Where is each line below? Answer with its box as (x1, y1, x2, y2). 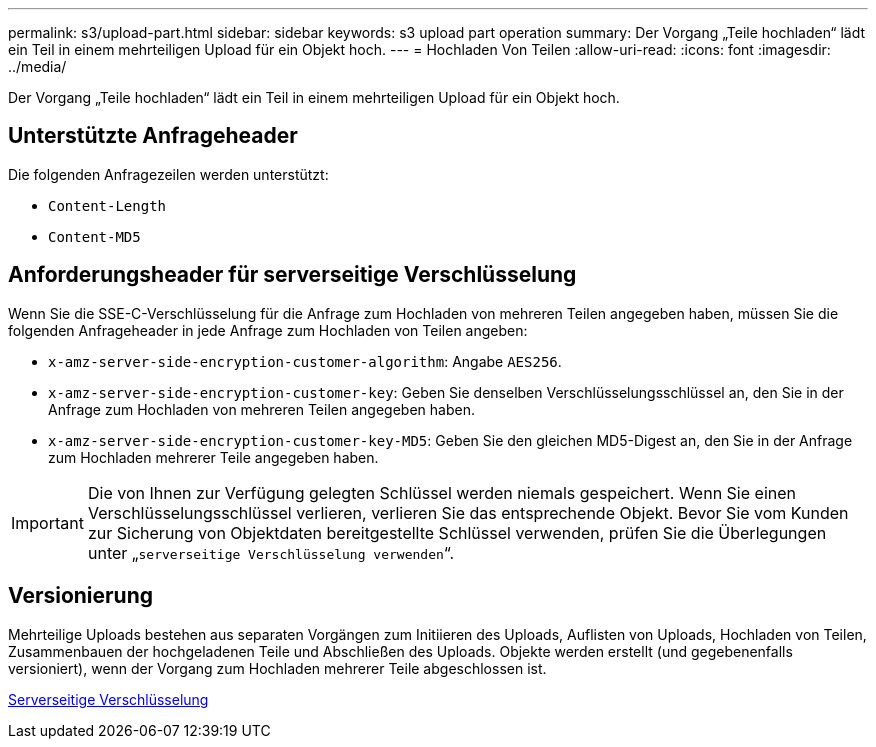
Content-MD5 (48, 228, 141, 245)
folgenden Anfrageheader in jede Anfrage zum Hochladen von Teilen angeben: (8, 321, 528, 339)
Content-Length (48, 197, 167, 214)
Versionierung (8, 583, 154, 609)
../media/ (8, 58, 67, 75)
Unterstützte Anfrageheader (8, 123, 298, 149)
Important (11, 512, 84, 533)
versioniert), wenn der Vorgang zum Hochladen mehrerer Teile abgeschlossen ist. (8, 659, 547, 677)
